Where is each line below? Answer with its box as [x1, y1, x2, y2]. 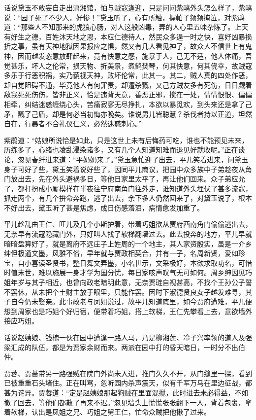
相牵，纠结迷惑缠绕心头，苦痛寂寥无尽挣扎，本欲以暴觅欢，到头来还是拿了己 [4, 99, 252, 109]
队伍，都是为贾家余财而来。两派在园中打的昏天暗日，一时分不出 [31, 342, 238, 352]
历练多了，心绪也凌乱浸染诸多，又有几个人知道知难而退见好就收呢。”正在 [4, 144, 238, 155]
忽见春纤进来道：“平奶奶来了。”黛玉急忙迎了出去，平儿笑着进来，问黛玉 [17, 154, 249, 164]
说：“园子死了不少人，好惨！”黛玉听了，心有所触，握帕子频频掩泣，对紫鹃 [4, 12, 245, 22]
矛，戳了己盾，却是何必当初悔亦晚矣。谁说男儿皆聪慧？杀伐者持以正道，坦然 [4, 108, 252, 119]
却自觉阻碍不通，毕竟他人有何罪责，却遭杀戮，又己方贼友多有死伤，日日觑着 [4, 79, 252, 90]
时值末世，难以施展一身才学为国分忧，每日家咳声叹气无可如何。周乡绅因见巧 [4, 267, 252, 278]
